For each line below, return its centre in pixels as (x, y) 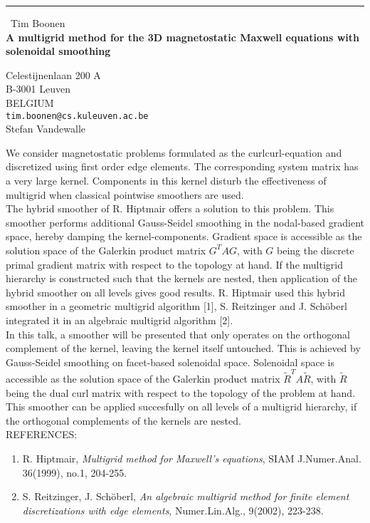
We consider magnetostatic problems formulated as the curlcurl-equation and (174, 152)
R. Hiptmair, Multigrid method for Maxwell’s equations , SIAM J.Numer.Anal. (192, 458)
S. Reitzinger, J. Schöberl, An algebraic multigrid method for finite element (186, 496)
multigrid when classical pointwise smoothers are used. (125, 194)
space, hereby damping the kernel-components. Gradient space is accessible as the (184, 236)
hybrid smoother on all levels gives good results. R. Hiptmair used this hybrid (175, 292)
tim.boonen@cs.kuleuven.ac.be (77, 116)
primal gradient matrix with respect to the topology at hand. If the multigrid (174, 264)
